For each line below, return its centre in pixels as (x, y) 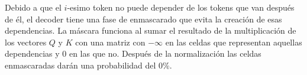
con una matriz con (110, 42)
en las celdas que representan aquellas (234, 42)
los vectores (26, 42)
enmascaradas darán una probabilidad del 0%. (88, 65)
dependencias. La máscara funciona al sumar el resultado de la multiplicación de (151, 30)
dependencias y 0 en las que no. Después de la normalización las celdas (133, 53)
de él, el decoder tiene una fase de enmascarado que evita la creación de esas (143, 19)
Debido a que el (33, 7)
